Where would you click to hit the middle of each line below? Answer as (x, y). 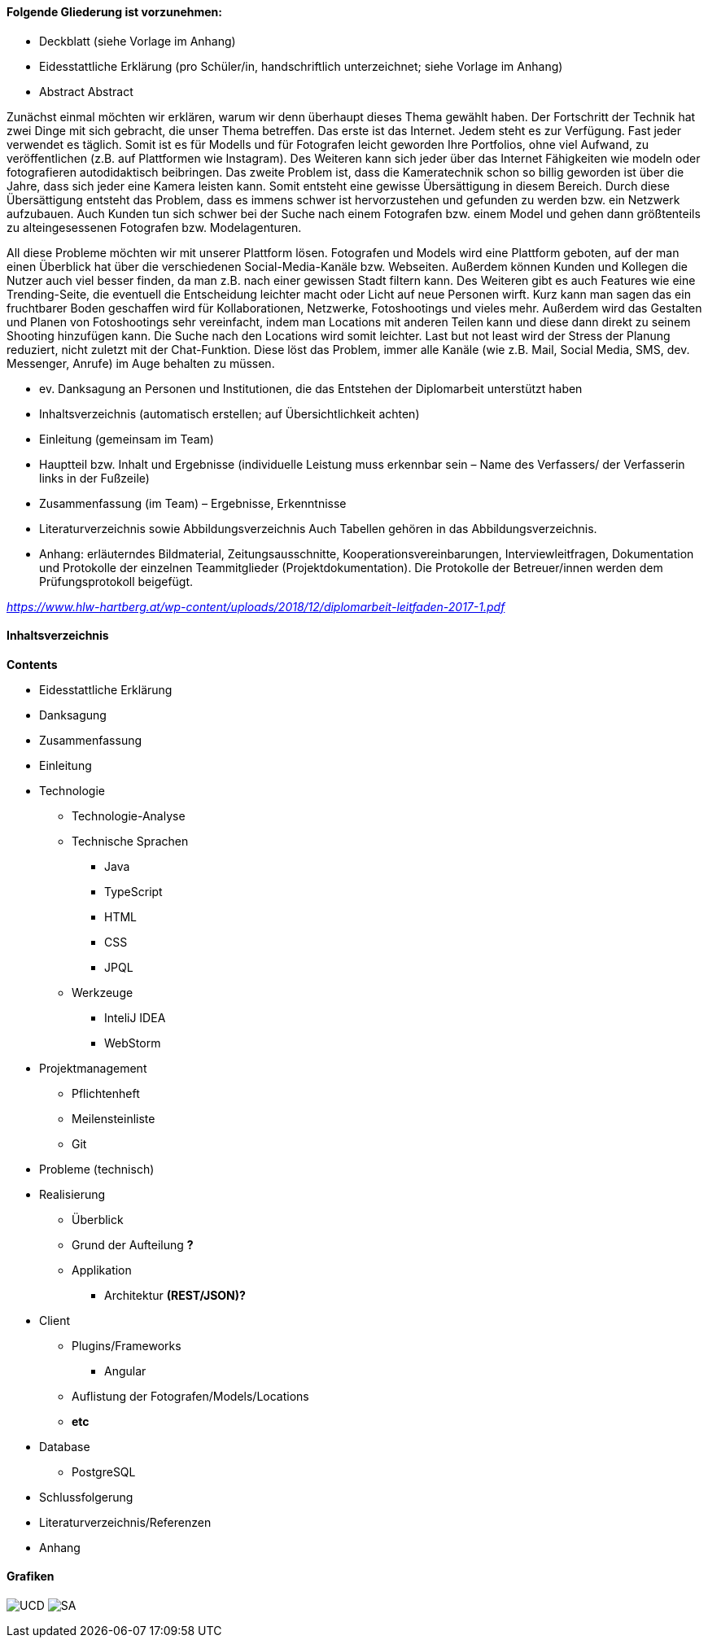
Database (65, 1446)
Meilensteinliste (114, 1118)
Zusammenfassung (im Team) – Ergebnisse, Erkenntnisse (193, 503)
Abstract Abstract (86, 91)
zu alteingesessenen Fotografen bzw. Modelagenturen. (154, 227)
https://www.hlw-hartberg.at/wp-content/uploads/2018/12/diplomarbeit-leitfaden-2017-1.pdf (256, 606)
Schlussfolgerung (86, 1497)
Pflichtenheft (106, 1093)
